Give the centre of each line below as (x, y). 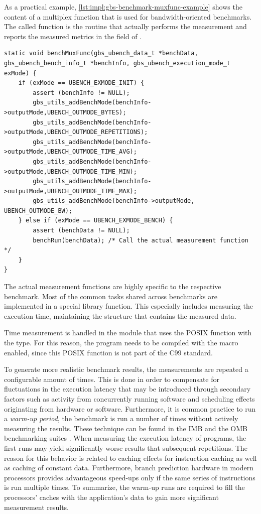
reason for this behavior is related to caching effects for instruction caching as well (130, 458)
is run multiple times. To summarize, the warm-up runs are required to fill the (124, 487)
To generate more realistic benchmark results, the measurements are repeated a (126, 369)
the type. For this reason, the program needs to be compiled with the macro (121, 342)
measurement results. (37, 507)
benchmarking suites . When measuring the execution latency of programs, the (125, 438)
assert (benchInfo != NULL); (81, 93)
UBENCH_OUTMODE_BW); (38, 211)
